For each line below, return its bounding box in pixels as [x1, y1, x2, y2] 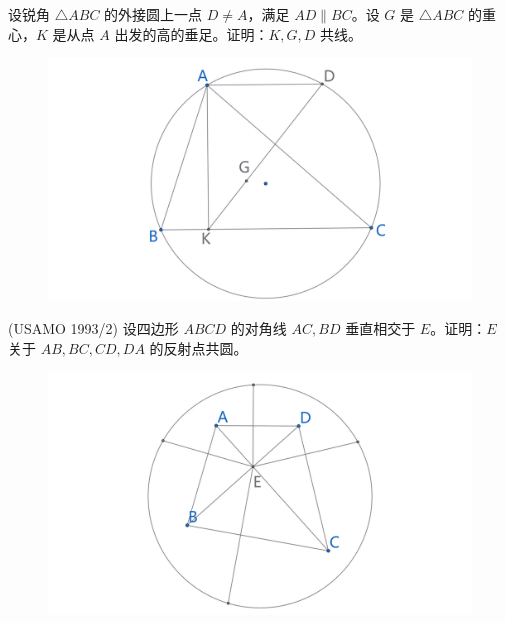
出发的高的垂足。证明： [114, 23, 269, 44]
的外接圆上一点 [104, 4, 203, 24]
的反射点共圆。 [149, 338, 248, 359]
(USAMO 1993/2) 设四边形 [8, 318, 179, 339]
